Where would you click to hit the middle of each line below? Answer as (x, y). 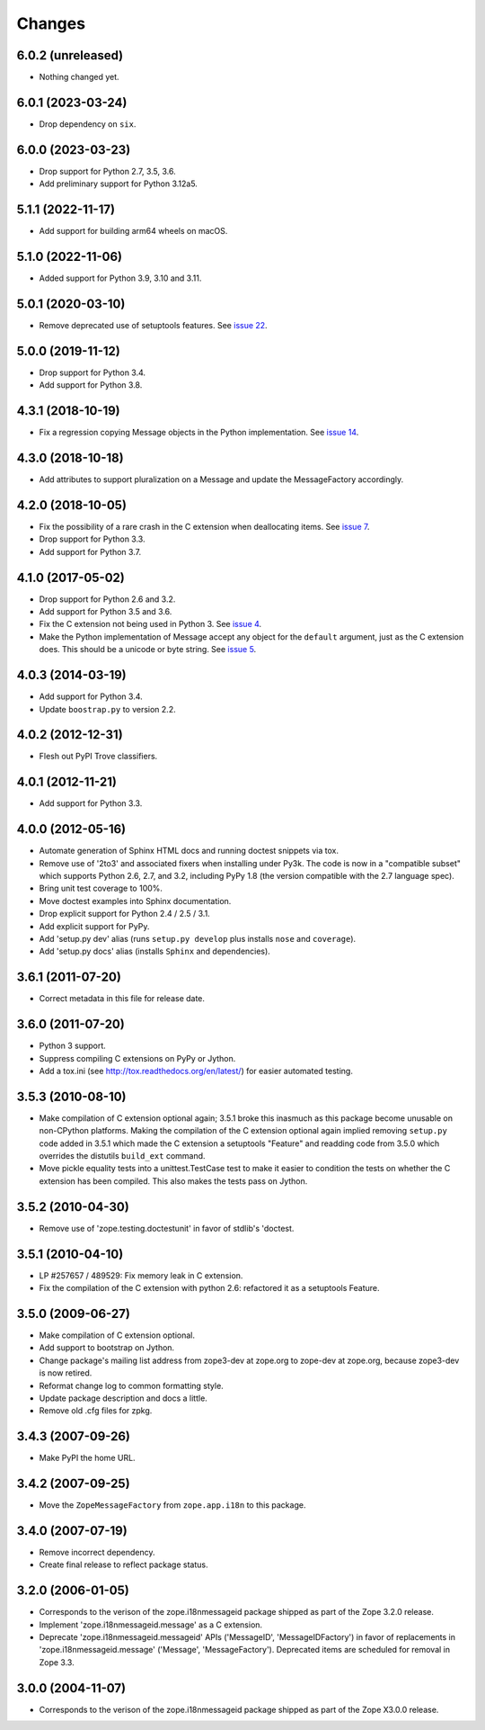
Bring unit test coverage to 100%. (101, 888)
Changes (51, 23)
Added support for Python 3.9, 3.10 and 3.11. (120, 278)
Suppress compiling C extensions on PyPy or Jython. (137, 1058)
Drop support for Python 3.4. (93, 372)
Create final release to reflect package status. (123, 1564)
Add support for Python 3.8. (91, 385)
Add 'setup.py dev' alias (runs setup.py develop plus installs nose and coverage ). (198, 939)
